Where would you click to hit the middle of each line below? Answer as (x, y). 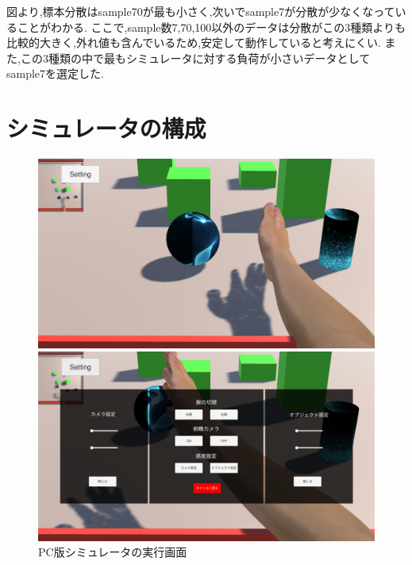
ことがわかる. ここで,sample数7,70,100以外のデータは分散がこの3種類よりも (212, 27)
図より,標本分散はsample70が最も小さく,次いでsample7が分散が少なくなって (201, 11)
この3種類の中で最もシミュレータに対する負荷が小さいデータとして (195, 58)
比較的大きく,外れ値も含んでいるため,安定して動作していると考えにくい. (194, 42)
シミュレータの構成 (106, 128)
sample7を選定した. (55, 73)
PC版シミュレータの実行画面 (113, 552)
